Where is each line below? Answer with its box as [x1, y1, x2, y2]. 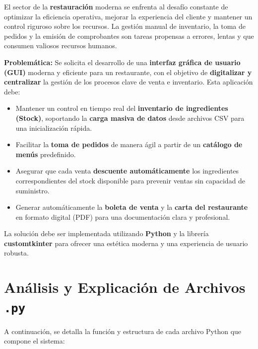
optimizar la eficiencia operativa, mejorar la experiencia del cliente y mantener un [4, 11, 253, 21]
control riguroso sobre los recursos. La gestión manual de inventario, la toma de [4, 21, 246, 31]
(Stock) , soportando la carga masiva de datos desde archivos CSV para [15, 112, 245, 123]
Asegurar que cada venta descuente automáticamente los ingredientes [15, 166, 239, 176]
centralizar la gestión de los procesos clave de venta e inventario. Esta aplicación [4, 77, 253, 87]
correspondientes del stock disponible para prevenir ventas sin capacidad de [15, 175, 246, 185]
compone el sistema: [4, 336, 65, 346]
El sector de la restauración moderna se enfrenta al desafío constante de [4, 1, 228, 11]
